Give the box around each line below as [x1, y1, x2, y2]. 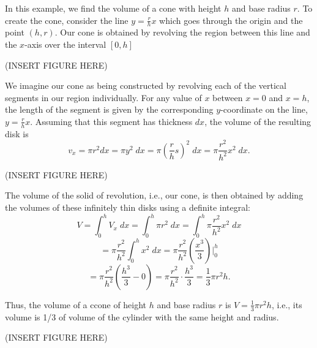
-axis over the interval [24, 38, 106, 51]
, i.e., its [271, 298, 302, 311]
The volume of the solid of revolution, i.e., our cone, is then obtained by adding [5, 189, 304, 202]
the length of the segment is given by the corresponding [5, 103, 214, 116]
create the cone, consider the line [5, 13, 129, 26]
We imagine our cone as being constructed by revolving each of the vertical [5, 79, 286, 92]
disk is [5, 127, 29, 140]
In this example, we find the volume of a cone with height [5, 2, 222, 14]
